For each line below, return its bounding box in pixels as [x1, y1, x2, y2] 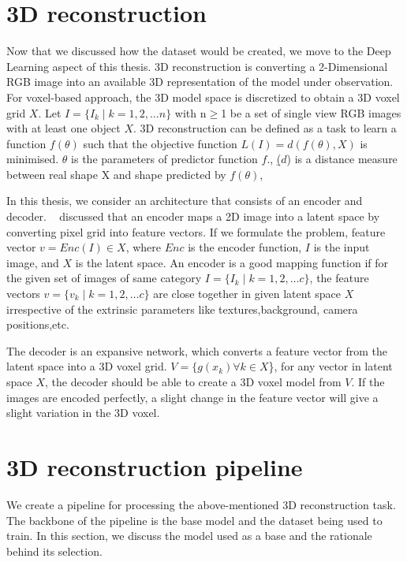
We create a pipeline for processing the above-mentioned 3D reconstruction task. [6, 496, 396, 512]
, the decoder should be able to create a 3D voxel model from [45, 374, 342, 389]
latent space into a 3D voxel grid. [6, 358, 167, 374]
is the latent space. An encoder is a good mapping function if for [75, 254, 389, 270]
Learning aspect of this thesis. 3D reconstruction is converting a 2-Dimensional [6, 58, 388, 74]
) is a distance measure [286, 151, 398, 167]
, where [125, 239, 161, 255]
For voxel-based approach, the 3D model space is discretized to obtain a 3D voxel [6, 88, 400, 105]
